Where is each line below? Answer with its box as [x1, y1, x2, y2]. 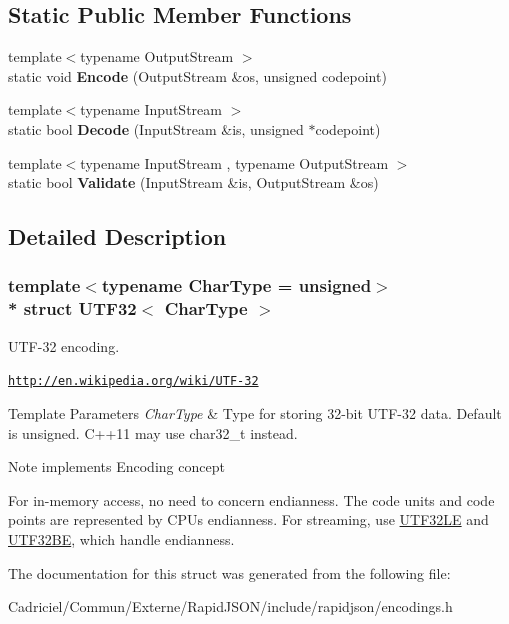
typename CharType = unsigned [101, 273, 372, 298]
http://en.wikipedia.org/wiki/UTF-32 [8, 374, 259, 389]
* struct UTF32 [8, 296, 137, 321]
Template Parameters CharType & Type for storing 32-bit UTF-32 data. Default [8, 402, 502, 423]
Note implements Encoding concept [8, 456, 225, 477]
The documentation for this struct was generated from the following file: [8, 562, 451, 583]
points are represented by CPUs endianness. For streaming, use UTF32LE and [8, 509, 489, 530]
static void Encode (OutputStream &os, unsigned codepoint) [8, 65, 387, 86]
